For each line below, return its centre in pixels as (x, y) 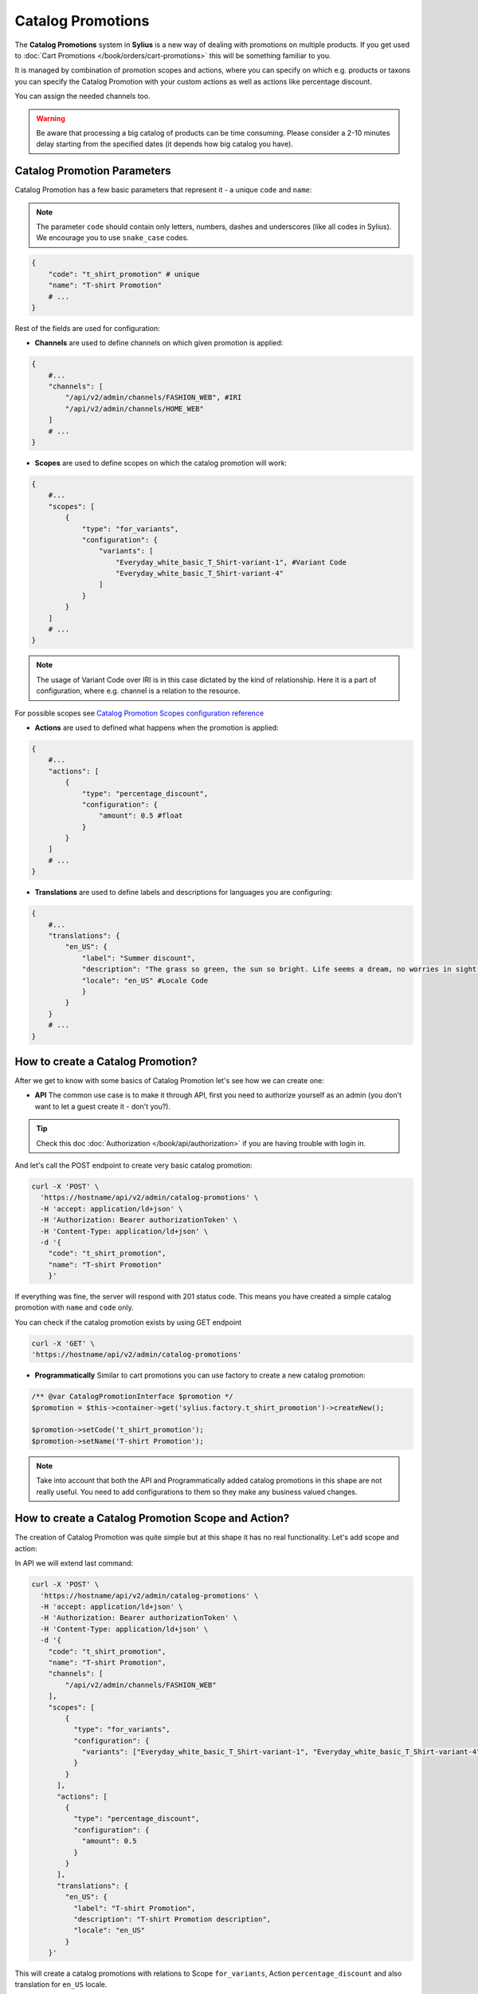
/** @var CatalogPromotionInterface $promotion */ (133, 1397)
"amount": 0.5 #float (141, 816)
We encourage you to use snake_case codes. (112, 238)
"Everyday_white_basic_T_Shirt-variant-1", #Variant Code (231, 562)
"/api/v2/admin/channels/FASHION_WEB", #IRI (153, 398)
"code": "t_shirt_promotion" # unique (124, 274)
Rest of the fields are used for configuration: (87, 328)
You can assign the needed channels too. (82, 97)
